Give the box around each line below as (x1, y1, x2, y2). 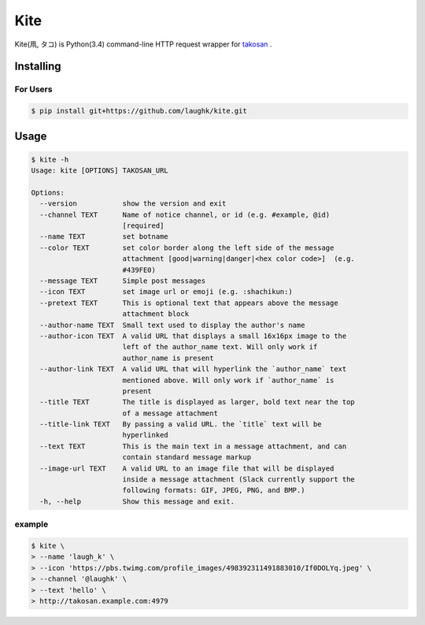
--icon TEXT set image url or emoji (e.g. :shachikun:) (39, 288, 293, 296)
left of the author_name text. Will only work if (122, 343, 318, 352)
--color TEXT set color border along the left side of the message (39, 243, 334, 252)
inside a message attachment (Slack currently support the (122, 475, 356, 484)
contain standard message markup (122, 453, 252, 462)
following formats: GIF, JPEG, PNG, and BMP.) (122, 485, 305, 495)
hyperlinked (122, 430, 168, 440)
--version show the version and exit (39, 199, 227, 208)
